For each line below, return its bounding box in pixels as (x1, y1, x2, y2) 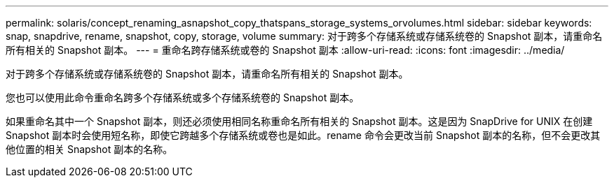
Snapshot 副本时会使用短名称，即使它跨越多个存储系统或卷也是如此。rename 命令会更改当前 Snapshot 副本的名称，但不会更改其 (6, 129, 601, 141)
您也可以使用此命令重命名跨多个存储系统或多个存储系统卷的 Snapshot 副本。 (6, 91, 360, 103)
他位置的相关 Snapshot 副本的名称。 (6, 143, 173, 155)
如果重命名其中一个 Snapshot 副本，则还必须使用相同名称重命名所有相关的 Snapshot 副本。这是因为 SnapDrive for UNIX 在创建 (6, 115, 593, 127)
